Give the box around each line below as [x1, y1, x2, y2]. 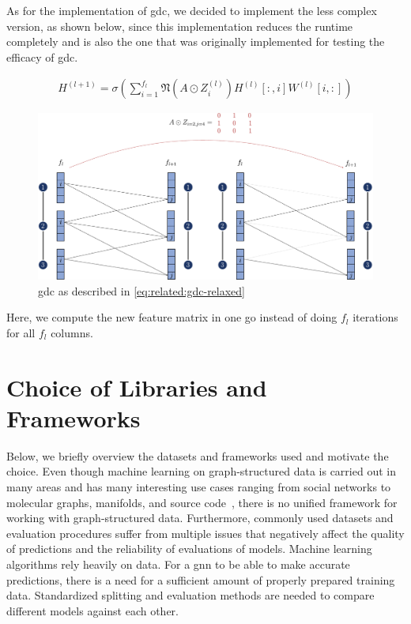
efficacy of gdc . [6, 48, 78, 65]
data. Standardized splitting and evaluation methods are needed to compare [6, 587, 375, 603]
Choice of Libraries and [6, 370, 267, 403]
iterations [353, 309, 398, 325]
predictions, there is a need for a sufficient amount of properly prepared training [6, 571, 395, 588]
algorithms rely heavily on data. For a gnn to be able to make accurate [6, 556, 350, 572]
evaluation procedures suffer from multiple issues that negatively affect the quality [6, 524, 405, 541]
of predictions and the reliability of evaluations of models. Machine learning [6, 540, 372, 557]
